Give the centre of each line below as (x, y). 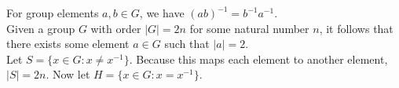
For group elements (53, 13)
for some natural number (249, 28)
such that (187, 44)
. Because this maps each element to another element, (258, 59)
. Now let (68, 74)
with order (116, 28)
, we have (162, 13)
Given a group (41, 28)
